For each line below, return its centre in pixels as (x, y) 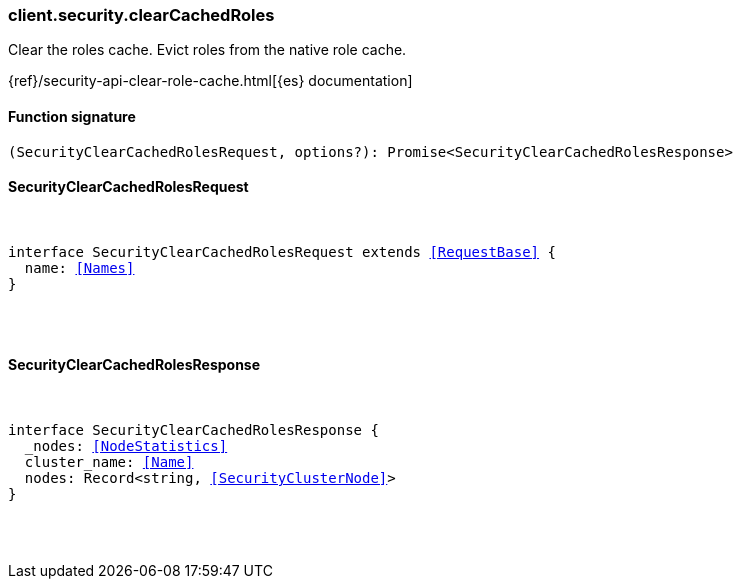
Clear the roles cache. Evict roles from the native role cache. (207, 50)
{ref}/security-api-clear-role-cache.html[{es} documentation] (210, 81)
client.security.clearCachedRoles (141, 15)
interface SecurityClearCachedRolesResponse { (193, 430)
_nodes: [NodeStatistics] (126, 446)
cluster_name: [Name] (109, 462)
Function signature (72, 116)
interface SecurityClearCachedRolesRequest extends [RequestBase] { (282, 251)
